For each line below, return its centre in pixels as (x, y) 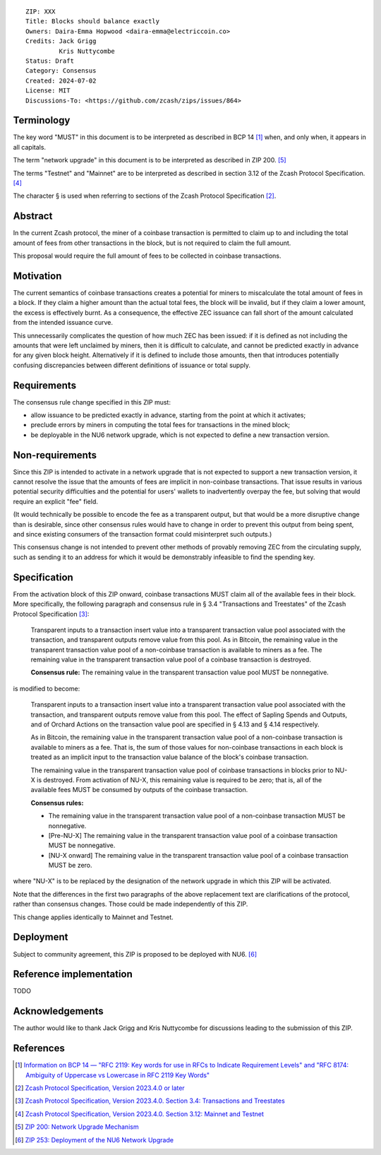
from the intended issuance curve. (63, 323)
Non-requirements (55, 455)
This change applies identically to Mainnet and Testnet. (93, 917)
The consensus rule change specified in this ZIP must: (92, 402)
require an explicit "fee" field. (56, 501)
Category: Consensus (61, 71)
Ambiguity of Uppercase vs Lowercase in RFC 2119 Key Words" (118, 1075)
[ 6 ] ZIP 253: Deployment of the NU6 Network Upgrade (95, 1139)
